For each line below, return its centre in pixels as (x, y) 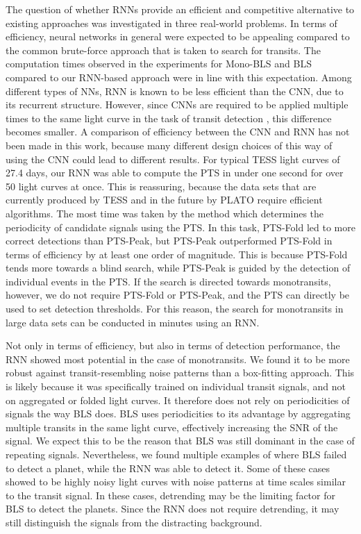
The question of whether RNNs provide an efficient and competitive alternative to (180, 9)
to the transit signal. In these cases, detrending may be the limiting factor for (170, 495)
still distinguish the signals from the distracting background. (134, 522)
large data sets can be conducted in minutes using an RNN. (133, 322)
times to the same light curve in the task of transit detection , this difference (169, 118)
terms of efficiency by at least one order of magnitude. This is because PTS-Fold (177, 254)
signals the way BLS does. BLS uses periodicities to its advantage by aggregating (178, 414)
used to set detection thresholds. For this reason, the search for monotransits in (175, 309)
